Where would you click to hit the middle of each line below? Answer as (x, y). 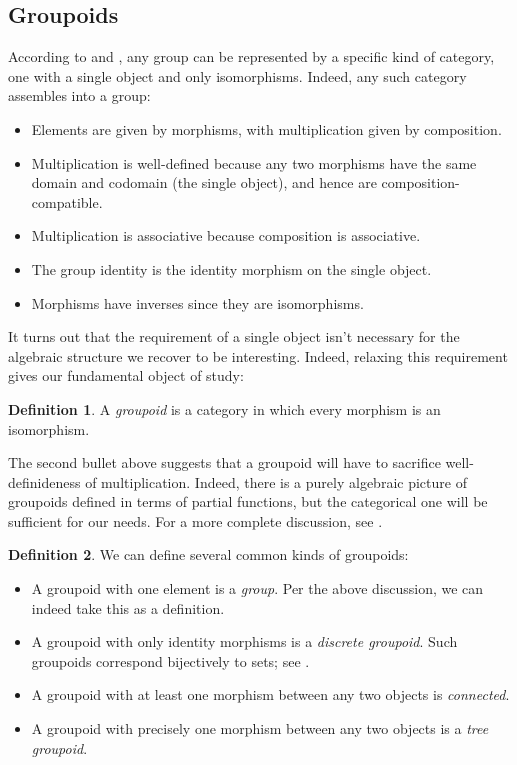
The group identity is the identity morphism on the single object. (231, 268)
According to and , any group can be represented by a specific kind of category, (251, 56)
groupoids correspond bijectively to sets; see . (170, 660)
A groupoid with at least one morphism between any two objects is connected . (270, 694)
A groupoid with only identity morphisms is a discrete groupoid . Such (244, 641)
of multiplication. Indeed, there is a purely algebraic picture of (276, 481)
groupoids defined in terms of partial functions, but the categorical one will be (248, 501)
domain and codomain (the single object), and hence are (204, 182)
